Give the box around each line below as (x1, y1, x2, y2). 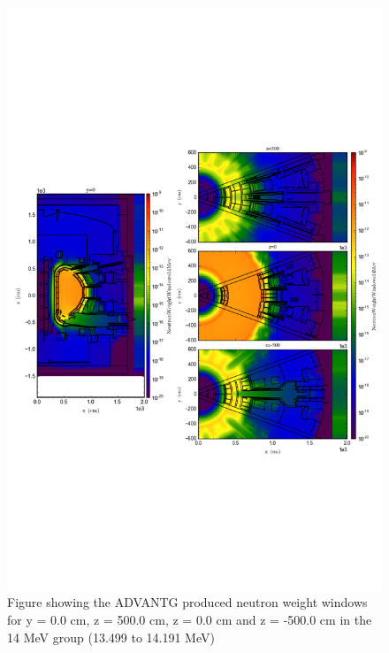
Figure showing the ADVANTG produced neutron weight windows (7, 593, 368, 611)
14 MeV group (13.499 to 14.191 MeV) (7, 627, 215, 646)
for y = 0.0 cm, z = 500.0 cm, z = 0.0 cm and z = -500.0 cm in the (7, 611, 372, 629)
